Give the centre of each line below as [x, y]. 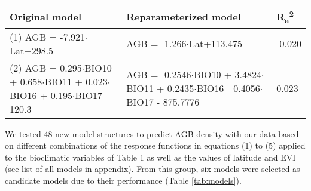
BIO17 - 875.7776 [163, 102]
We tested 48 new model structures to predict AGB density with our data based [152, 133]
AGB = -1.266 [156, 44]
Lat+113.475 [216, 44]
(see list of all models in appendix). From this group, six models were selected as [153, 169]
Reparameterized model [184, 17]
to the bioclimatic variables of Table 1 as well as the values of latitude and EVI [150, 157]
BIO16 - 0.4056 [228, 88]
